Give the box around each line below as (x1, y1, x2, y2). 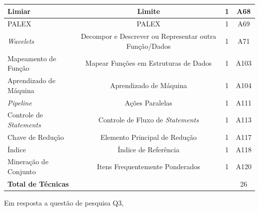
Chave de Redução (7, 131, 64, 142)
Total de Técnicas (7, 178, 69, 189)
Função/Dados (126, 40, 171, 51)
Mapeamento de (7, 53, 56, 63)
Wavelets (7, 35, 34, 46)
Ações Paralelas (125, 97, 172, 107)
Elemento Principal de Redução (100, 131, 197, 142)
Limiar (7, 5, 31, 16)
